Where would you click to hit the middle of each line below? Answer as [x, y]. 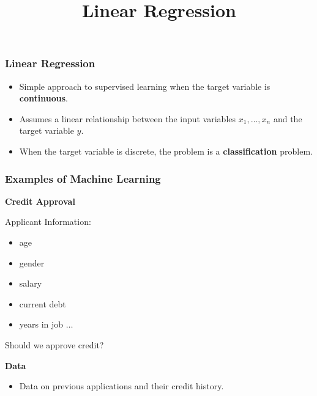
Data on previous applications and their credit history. [121, 386]
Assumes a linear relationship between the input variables [128, 118]
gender [32, 262]
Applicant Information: [48, 222]
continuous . [43, 98]
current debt [43, 303]
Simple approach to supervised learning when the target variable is [145, 86]
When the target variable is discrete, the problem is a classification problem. [166, 151]
